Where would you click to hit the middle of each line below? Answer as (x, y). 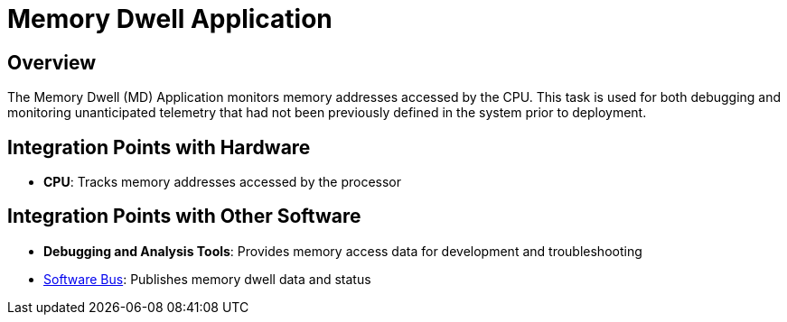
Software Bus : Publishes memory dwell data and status (207, 279)
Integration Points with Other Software (184, 216)
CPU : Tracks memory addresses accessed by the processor (223, 182)
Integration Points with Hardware (159, 147)
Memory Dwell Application (170, 19)
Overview (52, 62)
